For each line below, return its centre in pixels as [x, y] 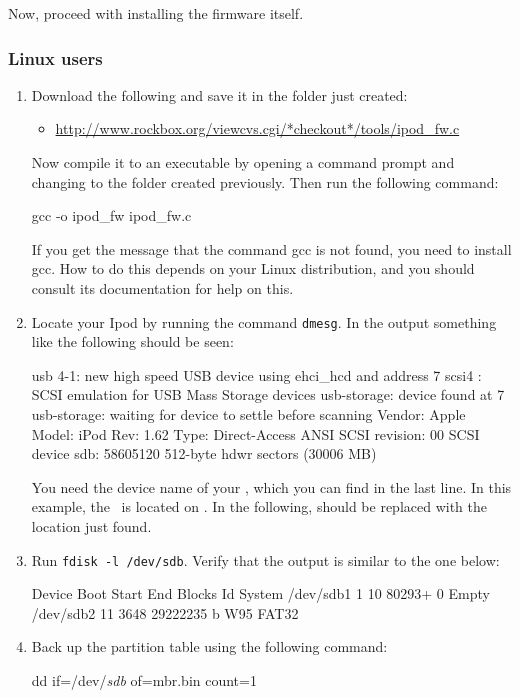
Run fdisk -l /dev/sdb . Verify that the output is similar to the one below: [265, 559]
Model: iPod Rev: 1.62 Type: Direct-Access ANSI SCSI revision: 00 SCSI [255, 433]
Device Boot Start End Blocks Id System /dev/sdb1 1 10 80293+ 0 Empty [260, 593]
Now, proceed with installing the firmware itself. [156, 13]
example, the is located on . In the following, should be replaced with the [259, 506]
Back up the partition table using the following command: [209, 646]
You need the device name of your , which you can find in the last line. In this [271, 486]
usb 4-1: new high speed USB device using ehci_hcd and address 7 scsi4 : [256, 374]
